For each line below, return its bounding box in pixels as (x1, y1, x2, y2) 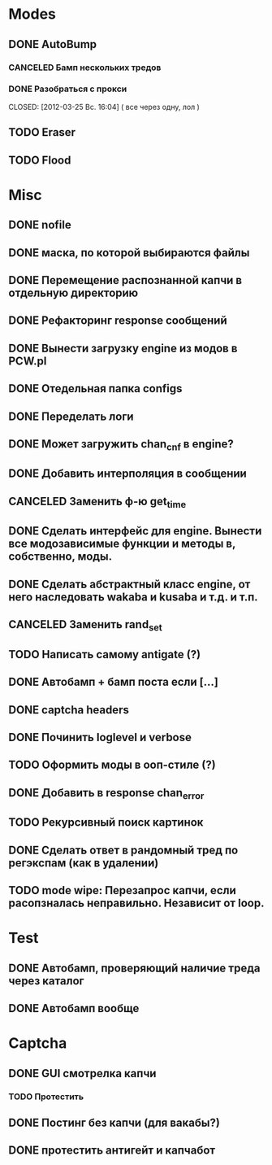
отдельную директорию (8, 286, 139, 299)
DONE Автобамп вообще (8, 1001, 140, 1015)
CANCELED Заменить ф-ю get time (8, 494, 187, 511)
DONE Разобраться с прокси (8, 83, 127, 94)
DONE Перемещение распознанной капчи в (8, 273, 242, 287)
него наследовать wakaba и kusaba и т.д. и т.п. (8, 590, 258, 604)
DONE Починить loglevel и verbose (8, 730, 192, 744)
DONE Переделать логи (8, 409, 134, 423)
